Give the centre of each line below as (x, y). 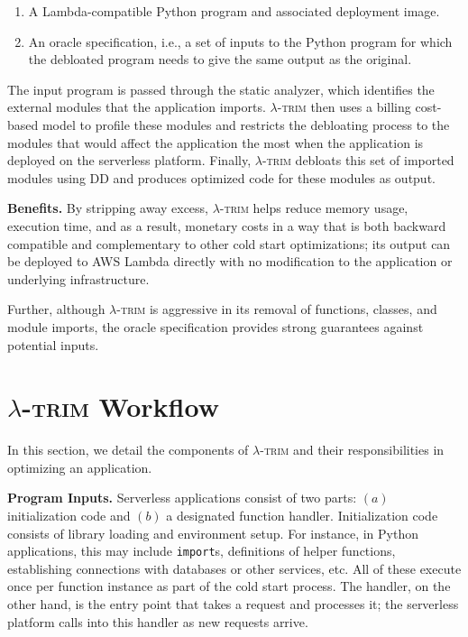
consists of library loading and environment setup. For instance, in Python (213, 533)
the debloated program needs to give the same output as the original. (220, 59)
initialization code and (69, 515)
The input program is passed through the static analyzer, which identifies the (221, 89)
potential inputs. (53, 344)
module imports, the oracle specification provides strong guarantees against (216, 326)
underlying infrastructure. (78, 278)
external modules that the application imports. (137, 107)
